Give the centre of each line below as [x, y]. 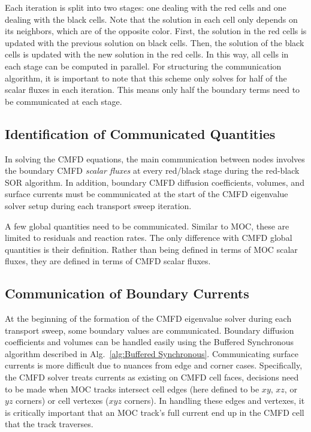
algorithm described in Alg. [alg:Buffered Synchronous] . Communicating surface [152, 353]
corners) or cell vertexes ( [62, 401]
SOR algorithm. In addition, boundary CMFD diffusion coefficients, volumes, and [155, 182]
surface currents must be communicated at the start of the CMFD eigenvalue [147, 194]
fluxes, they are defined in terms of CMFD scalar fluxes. [108, 261]
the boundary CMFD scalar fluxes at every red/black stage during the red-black [152, 170]
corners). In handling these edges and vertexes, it [215, 401]
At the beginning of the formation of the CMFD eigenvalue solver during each [148, 318]
